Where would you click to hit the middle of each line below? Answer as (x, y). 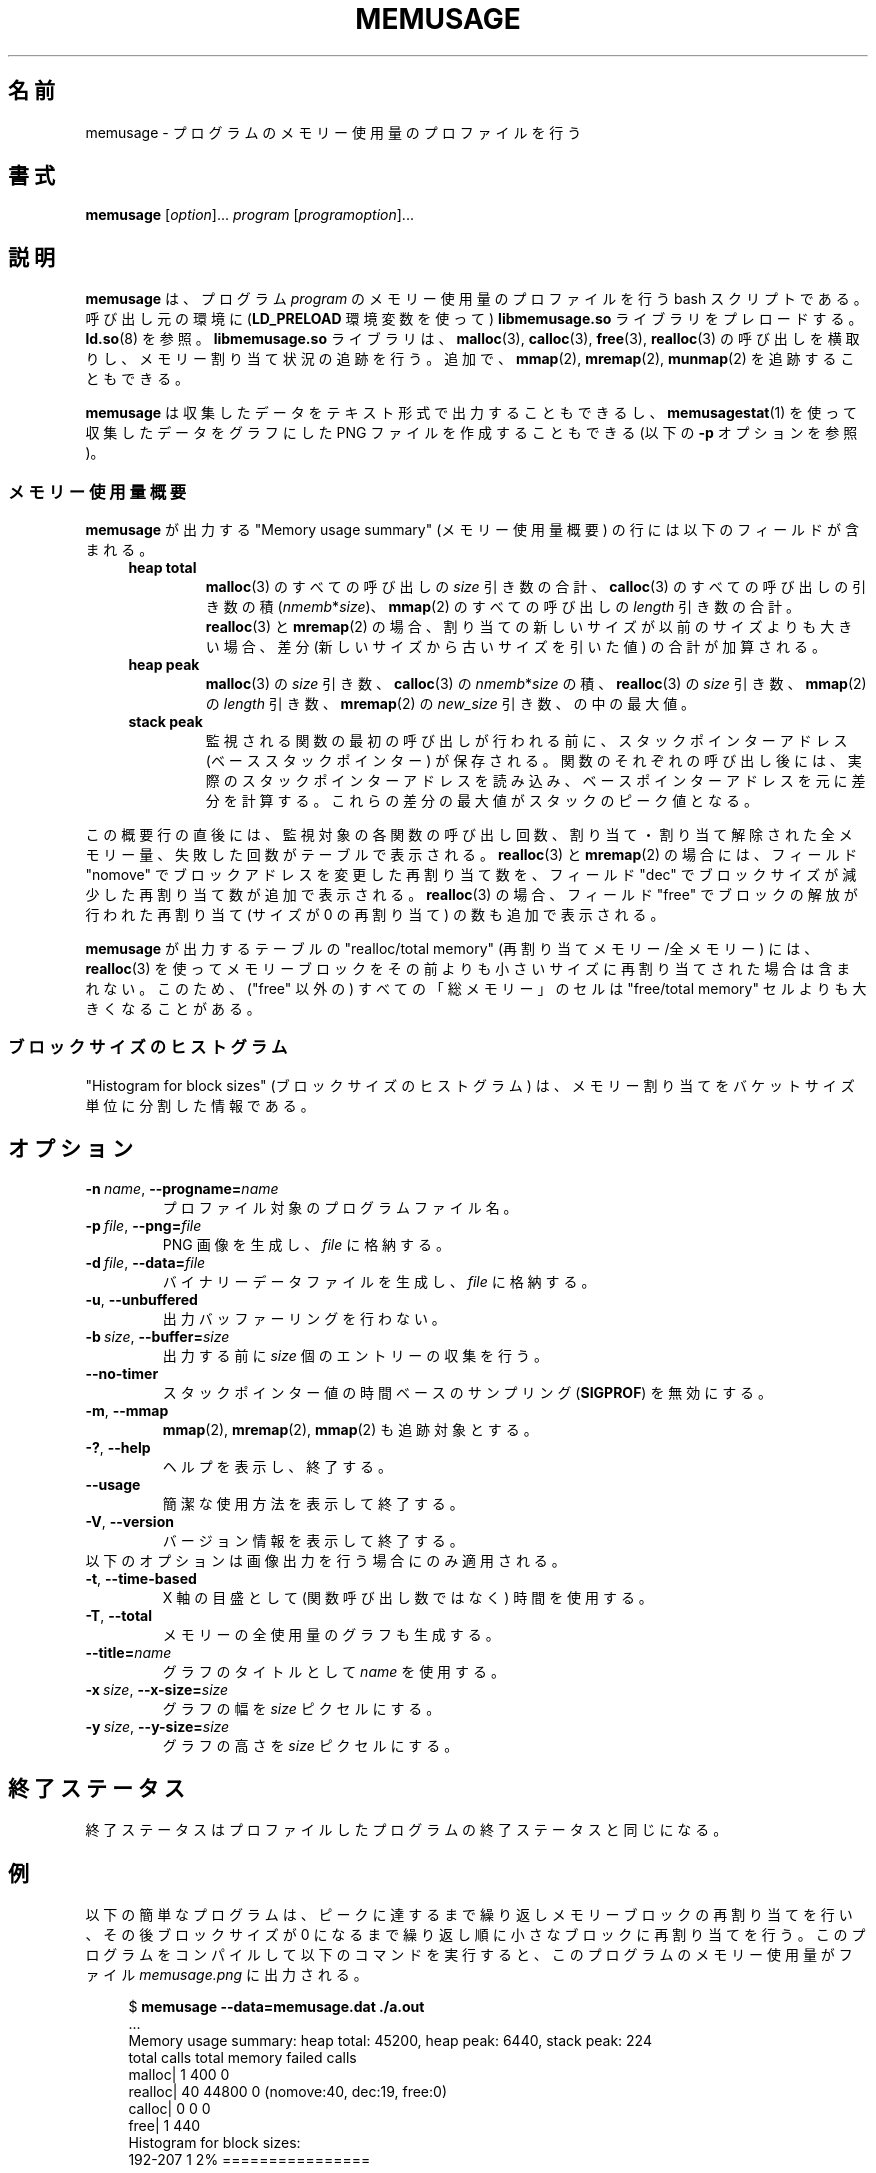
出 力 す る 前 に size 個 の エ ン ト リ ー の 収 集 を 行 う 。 (355, 1355)
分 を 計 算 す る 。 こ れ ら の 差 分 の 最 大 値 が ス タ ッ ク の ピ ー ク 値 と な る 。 (481, 801)
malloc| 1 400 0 (179, 2075)
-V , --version (129, 1521)
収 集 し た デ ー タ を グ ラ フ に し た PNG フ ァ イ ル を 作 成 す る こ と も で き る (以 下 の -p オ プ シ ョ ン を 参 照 (471, 433)
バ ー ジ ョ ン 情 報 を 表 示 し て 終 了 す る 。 (313, 1540)
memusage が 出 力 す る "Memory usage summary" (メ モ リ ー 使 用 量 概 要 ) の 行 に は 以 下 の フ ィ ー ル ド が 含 (472, 530)
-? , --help (118, 1447)
